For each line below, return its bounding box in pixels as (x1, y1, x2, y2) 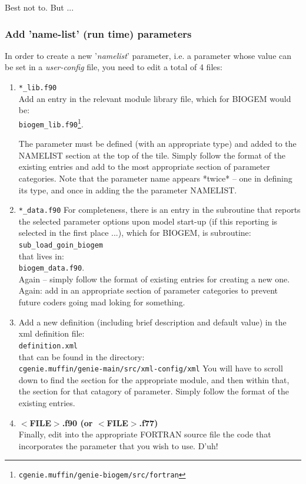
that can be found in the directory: (18, 350, 145, 363)
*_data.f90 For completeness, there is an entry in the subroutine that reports (18, 203, 301, 216)
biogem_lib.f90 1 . (18, 116, 84, 130)
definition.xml (18, 341, 78, 350)
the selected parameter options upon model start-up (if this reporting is (18, 215, 278, 227)
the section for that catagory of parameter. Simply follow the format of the (18, 385, 289, 397)
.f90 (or (62, 416, 93, 429)
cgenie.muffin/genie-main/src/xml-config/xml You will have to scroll (18, 362, 283, 374)
